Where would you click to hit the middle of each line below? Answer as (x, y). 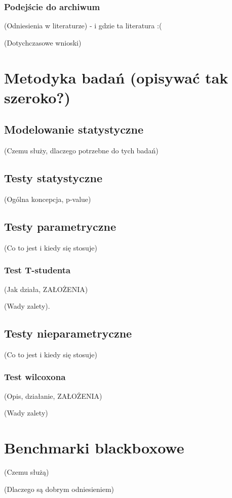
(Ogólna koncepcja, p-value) (48, 199)
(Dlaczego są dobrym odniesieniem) (59, 489)
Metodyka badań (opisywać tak (116, 77)
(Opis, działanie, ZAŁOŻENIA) (53, 396)
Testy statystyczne (53, 178)
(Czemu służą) (27, 472)
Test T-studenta (37, 270)
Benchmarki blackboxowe (94, 448)
